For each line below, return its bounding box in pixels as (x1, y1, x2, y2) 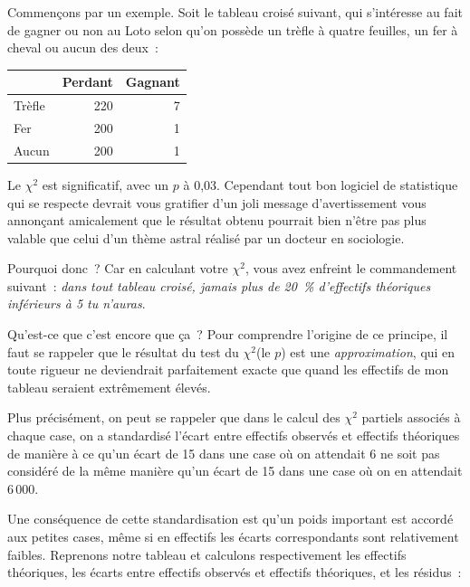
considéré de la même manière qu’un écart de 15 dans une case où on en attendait (7, 461, 463, 480)
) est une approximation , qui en (281, 342, 456, 361)
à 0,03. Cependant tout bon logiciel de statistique (183, 175, 458, 194)
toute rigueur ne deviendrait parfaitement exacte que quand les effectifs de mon (7, 360, 449, 379)
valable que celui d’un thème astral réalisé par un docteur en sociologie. (7, 228, 405, 247)
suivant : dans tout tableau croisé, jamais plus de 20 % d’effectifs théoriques (7, 276, 431, 295)
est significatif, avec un (42, 175, 169, 194)
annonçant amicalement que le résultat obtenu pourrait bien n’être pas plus (7, 211, 427, 230)
